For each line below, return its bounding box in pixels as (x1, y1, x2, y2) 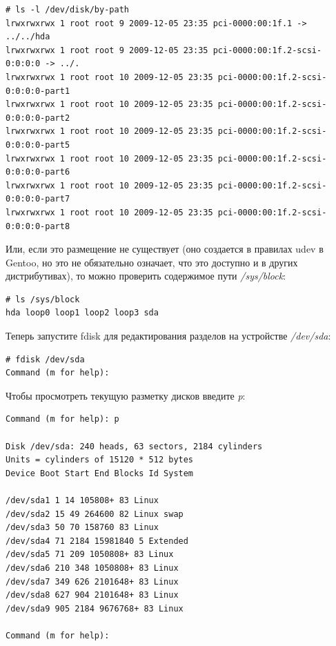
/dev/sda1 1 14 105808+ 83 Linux (6, 496, 159, 505)
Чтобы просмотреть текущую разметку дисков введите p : (6, 388, 246, 402)
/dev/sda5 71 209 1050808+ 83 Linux (6, 549, 174, 560)
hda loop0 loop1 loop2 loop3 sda (6, 308, 159, 318)
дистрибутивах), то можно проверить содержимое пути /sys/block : (6, 268, 286, 283)
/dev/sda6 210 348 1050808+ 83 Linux (6, 562, 179, 573)
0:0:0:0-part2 (6, 112, 70, 123)
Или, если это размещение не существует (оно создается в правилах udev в (6, 242, 324, 256)
